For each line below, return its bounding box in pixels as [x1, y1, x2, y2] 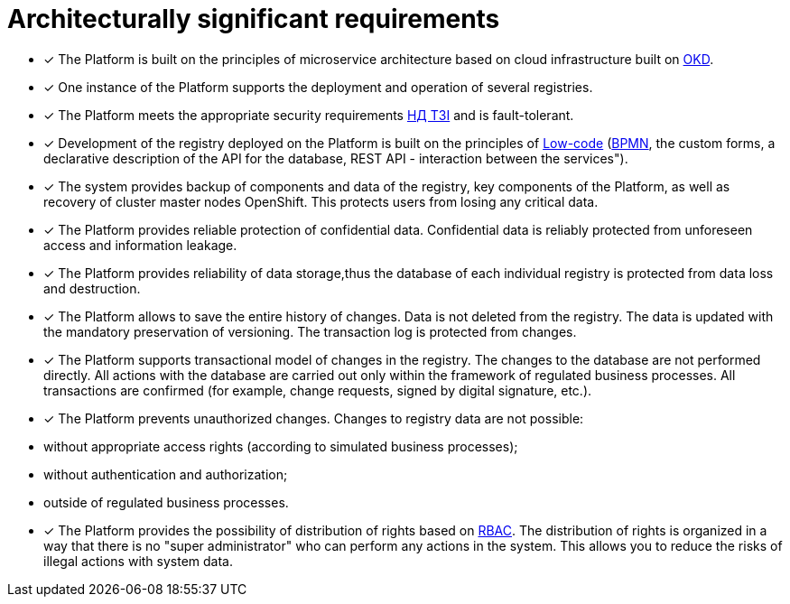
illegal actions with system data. [43, 553, 234, 569]
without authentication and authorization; [43, 466, 288, 482]
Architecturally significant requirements [7, 4, 500, 34]
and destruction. [43, 280, 141, 296]
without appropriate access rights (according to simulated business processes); [43, 438, 518, 454]
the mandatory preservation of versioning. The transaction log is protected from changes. [43, 323, 577, 339]
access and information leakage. [43, 237, 237, 253]
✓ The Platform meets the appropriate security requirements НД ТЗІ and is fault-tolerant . [43, 107, 574, 123]
